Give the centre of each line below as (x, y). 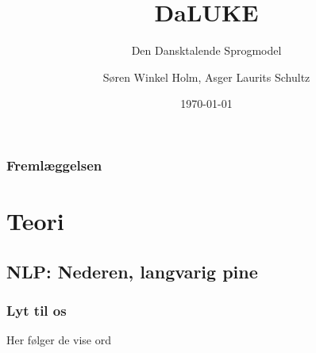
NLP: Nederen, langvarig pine (132, 271)
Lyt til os (37, 310)
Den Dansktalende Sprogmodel (206, 50)
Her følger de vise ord (59, 340)
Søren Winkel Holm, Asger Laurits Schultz (206, 77)
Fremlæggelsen (54, 165)
